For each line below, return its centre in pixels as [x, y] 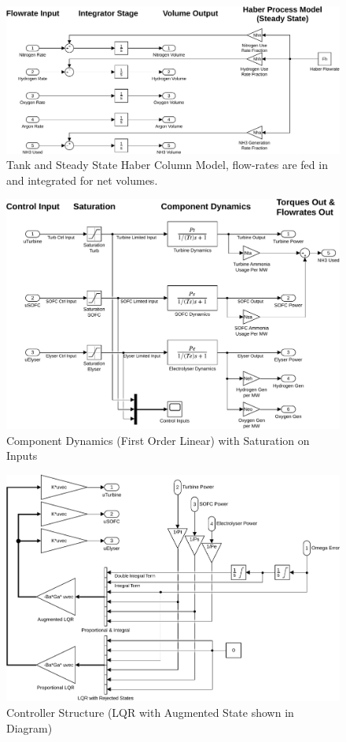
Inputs [22, 455]
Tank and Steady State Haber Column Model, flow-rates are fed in [167, 165]
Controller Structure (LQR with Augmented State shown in [150, 712]
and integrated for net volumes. [82, 180]
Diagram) [29, 727]
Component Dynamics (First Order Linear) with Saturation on [158, 440]
